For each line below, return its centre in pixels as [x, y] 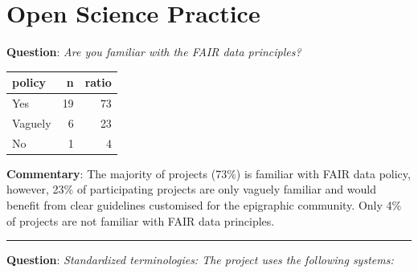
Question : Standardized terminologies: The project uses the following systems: [200, 260]
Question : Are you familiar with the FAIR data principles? [154, 52]
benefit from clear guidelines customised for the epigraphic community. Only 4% [204, 205]
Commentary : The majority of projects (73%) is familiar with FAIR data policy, [209, 173]
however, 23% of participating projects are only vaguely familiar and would [191, 189]
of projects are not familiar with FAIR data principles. [141, 220]
